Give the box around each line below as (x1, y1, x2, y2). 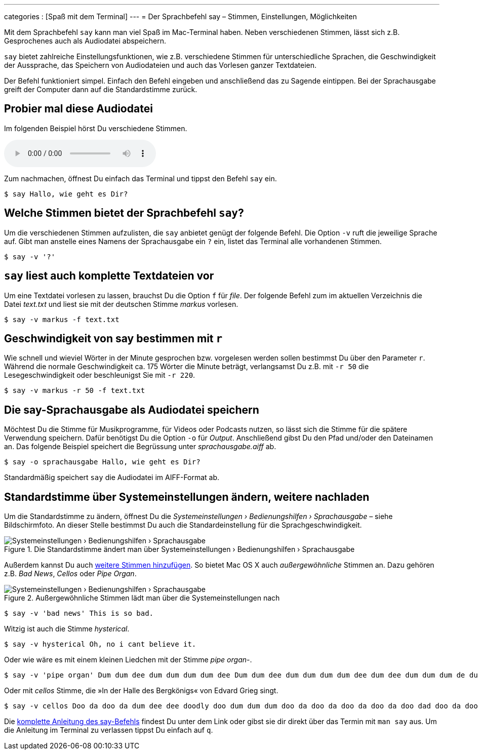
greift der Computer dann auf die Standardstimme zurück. (4, 85, 197, 94)
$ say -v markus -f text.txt (4, 315, 119, 324)
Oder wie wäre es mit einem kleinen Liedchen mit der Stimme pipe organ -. (4, 655, 252, 664)
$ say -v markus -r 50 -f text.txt (4, 386, 145, 395)
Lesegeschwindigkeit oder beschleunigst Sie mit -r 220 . (4, 371, 195, 380)
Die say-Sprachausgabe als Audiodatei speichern (4, 403, 259, 416)
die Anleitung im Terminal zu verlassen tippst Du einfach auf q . (4, 726, 213, 735)
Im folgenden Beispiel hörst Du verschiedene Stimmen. (4, 124, 187, 133)
